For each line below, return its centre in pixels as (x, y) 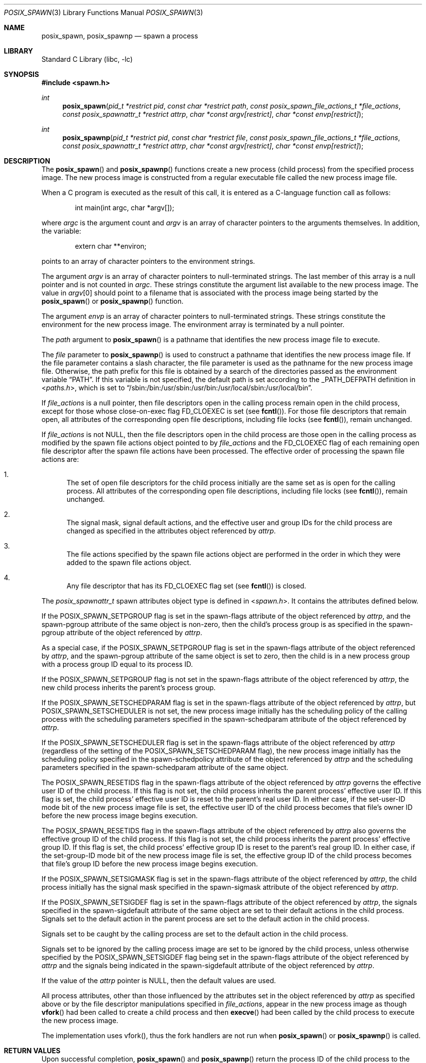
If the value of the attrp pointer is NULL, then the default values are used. (159, 981)
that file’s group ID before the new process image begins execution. (150, 864)
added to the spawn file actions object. (129, 562)
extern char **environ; (111, 246)
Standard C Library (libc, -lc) (87, 59)
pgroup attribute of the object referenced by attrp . (122, 632)
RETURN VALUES (32, 1051)
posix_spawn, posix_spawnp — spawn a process (120, 36)
